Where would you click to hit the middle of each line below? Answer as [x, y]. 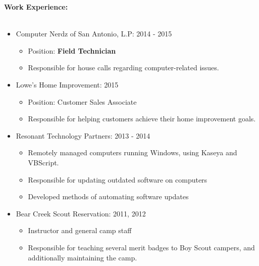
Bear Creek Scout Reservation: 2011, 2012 [81, 213]
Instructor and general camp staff [80, 230]
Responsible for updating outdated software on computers [118, 179]
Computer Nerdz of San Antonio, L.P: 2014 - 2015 [94, 34]
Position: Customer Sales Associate [82, 101]
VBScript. [43, 162]
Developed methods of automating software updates [108, 196]
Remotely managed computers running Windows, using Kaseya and [133, 152]
